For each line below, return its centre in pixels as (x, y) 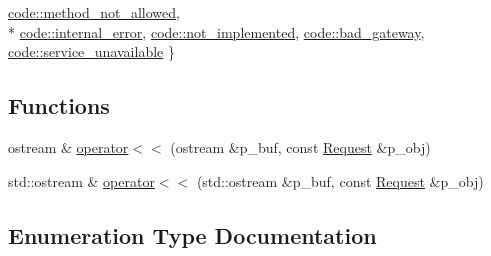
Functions (59, 105)
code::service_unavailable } (91, 51)
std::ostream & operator (81, 180)
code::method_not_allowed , (94, 12)
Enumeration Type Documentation (192, 234)
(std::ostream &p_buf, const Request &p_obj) (340, 180)
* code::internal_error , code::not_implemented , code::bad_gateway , (216, 31)
